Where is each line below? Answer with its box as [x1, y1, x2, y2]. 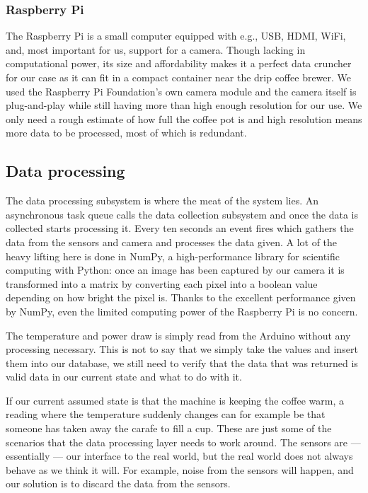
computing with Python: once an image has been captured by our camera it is [6, 262, 345, 277]
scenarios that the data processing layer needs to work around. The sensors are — [6, 434, 361, 449]
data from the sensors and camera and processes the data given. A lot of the [6, 234, 338, 249]
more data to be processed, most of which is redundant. [6, 125, 247, 140]
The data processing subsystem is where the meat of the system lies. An [6, 193, 319, 208]
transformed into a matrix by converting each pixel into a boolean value [6, 276, 318, 291]
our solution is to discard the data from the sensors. [6, 476, 231, 491]
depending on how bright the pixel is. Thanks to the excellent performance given [6, 290, 356, 305]
